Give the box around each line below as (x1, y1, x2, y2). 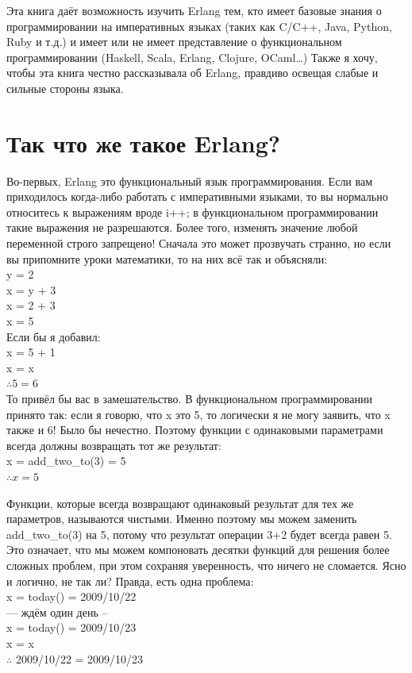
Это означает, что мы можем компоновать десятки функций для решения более (6, 541, 390, 558)
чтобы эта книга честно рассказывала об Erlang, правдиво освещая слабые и (6, 64, 379, 81)
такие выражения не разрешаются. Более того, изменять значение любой (6, 219, 358, 236)
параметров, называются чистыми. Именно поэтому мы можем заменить (6, 510, 357, 527)
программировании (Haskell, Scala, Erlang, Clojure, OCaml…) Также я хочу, (6, 48, 378, 65)
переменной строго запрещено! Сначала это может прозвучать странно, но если (6, 235, 391, 252)
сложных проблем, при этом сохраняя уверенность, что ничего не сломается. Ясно (6, 556, 406, 573)
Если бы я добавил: (6, 328, 101, 344)
